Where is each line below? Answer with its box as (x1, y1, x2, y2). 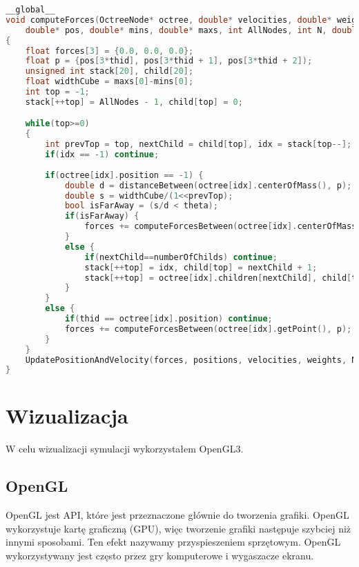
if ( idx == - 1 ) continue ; (45, 150, 159, 160)
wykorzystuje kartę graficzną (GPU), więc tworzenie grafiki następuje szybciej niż (6, 521, 351, 535)
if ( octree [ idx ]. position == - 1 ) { (45, 170, 204, 180)
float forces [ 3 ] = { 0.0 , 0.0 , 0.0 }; (25, 46, 194, 56)
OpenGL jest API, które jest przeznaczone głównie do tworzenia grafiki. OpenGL (6, 508, 349, 522)
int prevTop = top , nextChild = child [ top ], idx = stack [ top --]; (45, 139, 352, 150)
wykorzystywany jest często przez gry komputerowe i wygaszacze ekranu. (6, 548, 314, 562)
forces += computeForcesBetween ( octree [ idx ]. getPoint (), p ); (64, 324, 352, 334)
